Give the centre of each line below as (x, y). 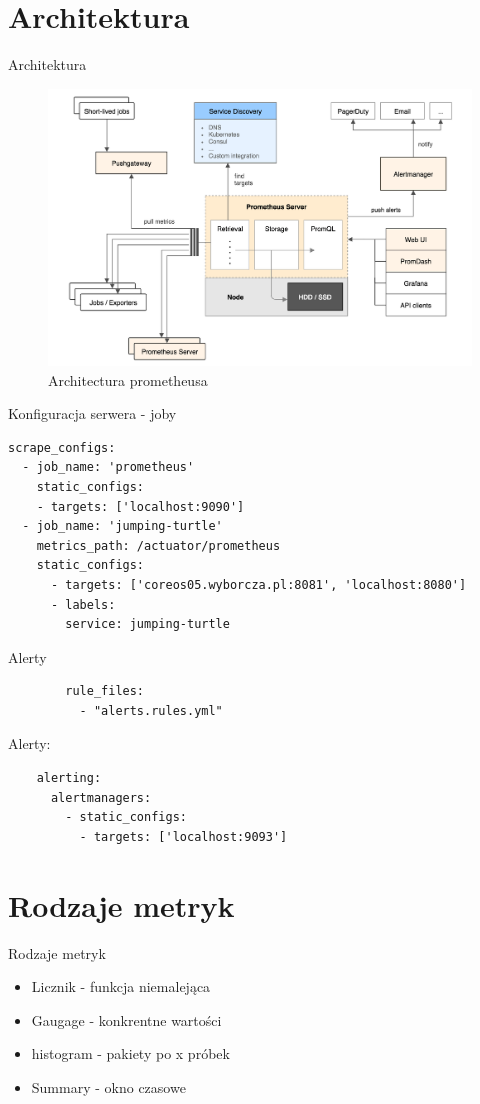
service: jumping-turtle (147, 624)
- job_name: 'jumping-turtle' (122, 526)
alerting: (69, 778)
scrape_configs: (62, 447)
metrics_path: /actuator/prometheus (158, 545)
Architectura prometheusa (128, 379)
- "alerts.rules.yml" (151, 710)
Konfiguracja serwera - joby (92, 413)
